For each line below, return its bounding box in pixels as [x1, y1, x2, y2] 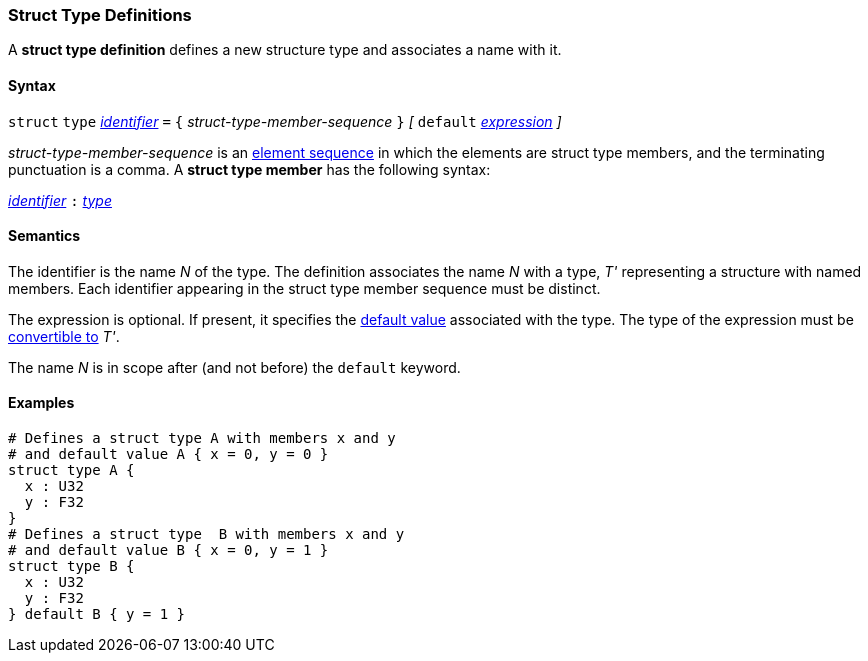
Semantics [8, 227, 81, 245]
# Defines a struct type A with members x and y [8, 430, 396, 447]
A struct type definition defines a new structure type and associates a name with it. [8, 41, 562, 59]
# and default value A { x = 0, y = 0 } [8, 446, 329, 463]
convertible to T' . [8, 327, 120, 345]
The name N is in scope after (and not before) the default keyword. [8, 358, 461, 376]
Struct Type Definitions [8, 5, 192, 25]
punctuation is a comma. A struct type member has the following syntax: [8, 160, 491, 178]
